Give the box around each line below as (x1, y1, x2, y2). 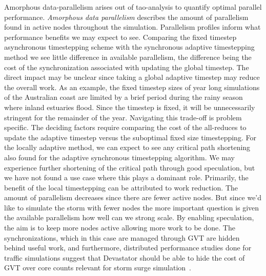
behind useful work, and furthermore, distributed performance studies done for (4, 242, 252, 253)
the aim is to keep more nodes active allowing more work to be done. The (4, 222, 235, 233)
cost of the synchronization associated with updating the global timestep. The (4, 61, 249, 72)
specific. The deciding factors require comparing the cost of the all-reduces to (4, 122, 247, 133)
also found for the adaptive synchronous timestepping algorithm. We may (4, 152, 235, 162)
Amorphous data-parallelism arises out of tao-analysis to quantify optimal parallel (4, 2, 262, 12)
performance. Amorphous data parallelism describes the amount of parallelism (4, 11, 249, 22)
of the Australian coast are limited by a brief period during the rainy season (4, 92, 243, 102)
